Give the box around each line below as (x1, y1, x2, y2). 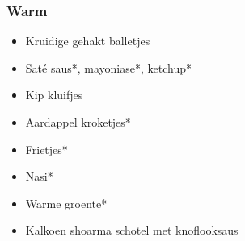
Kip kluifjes (25, 86, 83, 103)
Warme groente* (25, 194, 108, 211)
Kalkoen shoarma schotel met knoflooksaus (25, 222, 239, 239)
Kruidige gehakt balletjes (25, 32, 150, 49)
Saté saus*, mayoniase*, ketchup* (25, 59, 192, 76)
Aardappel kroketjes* (25, 114, 131, 130)
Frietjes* (25, 140, 68, 157)
